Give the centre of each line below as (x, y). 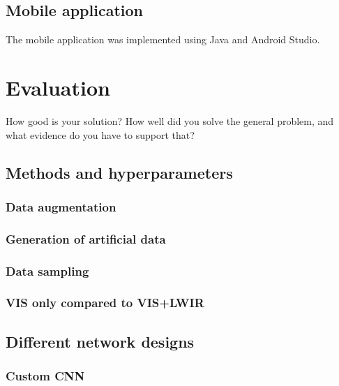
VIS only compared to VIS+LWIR (105, 303)
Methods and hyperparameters (119, 172)
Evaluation (58, 87)
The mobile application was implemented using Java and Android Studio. (163, 39)
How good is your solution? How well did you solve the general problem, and (170, 120)
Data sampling (47, 270)
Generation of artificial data (86, 238)
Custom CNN (45, 375)
